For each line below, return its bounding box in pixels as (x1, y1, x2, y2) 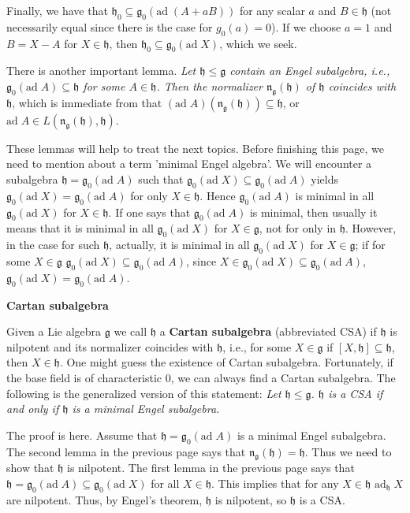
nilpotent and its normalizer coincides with (6, 338, 214, 355)
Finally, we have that (6, 2, 108, 18)
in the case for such (6, 236, 100, 253)
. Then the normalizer (156, 77, 263, 94)
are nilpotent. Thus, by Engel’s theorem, (6, 491, 203, 507)
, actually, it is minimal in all (109, 236, 250, 253)
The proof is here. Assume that (6, 426, 158, 443)
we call (114, 323, 147, 340)
